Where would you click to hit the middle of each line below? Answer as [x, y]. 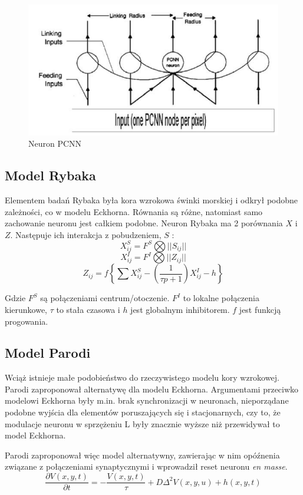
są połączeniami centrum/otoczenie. [105, 298]
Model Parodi [48, 353]
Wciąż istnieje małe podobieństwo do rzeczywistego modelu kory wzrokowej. [142, 377]
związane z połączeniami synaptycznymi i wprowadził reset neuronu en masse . [146, 466]
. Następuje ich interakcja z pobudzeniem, [86, 234]
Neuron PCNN [55, 143]
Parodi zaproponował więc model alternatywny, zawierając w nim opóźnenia [142, 455]
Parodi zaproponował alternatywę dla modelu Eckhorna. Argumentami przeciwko [152, 389]
